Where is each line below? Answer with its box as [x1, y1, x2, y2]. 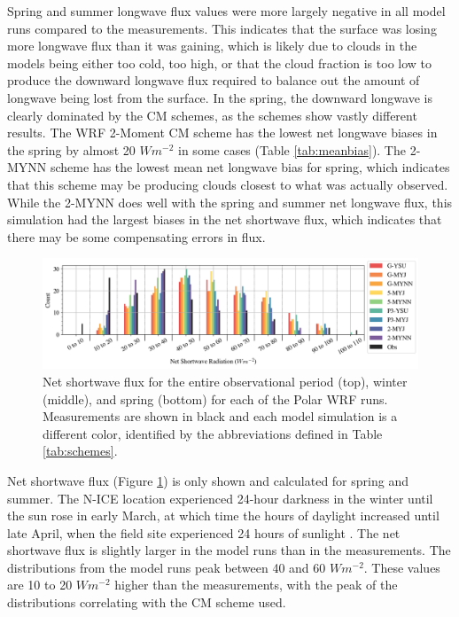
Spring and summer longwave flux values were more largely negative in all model [7, 2, 446, 20]
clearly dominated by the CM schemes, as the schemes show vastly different [7, 105, 417, 124]
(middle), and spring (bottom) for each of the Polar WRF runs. [43, 389, 388, 408]
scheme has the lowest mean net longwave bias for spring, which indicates [50, 158, 450, 176]
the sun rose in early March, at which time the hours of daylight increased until [7, 506, 440, 525]
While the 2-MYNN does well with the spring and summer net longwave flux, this [7, 192, 453, 211]
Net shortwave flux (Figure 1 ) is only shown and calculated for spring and [7, 471, 408, 489]
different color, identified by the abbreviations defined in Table [43, 424, 383, 442]
